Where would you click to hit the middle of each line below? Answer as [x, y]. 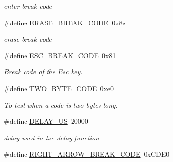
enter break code [28, 6]
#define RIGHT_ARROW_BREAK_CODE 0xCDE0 [87, 154]
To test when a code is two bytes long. [61, 104]
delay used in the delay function [51, 137]
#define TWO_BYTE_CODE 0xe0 [59, 88]
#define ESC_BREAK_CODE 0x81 [60, 55]
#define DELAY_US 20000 [46, 121]
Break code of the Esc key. [43, 72]
